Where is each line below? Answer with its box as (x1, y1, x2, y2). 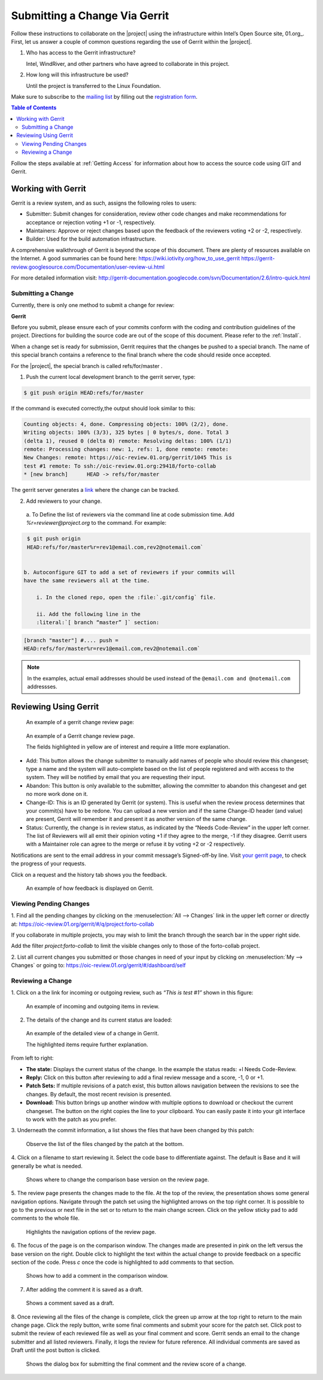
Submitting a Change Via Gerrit (11, 9, 169, 22)
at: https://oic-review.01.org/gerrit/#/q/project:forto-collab (11, 920, 154, 928)
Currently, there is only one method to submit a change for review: (11, 302, 175, 309)
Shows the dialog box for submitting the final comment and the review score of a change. (26, 1360, 246, 1367)
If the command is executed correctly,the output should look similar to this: (11, 405, 196, 412)
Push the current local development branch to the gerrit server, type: (26, 373, 196, 380)
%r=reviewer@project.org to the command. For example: (26, 519, 167, 527)
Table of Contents (11, 104, 57, 111)
